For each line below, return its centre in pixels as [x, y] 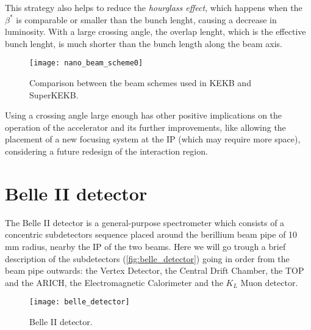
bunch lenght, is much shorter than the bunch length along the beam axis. [144, 43]
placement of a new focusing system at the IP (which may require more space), [153, 139]
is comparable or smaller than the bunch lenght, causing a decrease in [146, 19]
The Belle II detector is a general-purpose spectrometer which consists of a [145, 222]
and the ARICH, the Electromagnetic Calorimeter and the [114, 282]
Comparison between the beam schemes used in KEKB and [140, 83]
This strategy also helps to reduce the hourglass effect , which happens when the [154, 7]
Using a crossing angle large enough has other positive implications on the [144, 115]
